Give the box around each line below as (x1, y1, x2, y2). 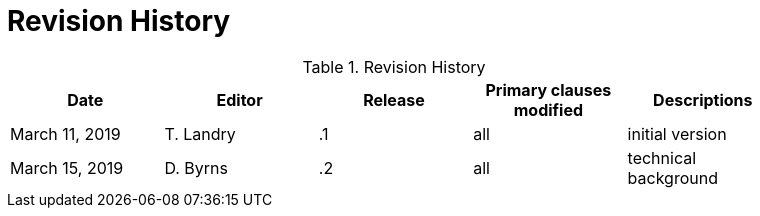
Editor (216, 89, 263, 110)
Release (363, 89, 425, 110)
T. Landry (164, 123, 236, 144)
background (627, 167, 718, 188)
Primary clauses (485, 79, 612, 100)
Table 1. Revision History (302, 56, 486, 77)
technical (627, 147, 697, 168)
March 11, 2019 (10, 123, 121, 144)
